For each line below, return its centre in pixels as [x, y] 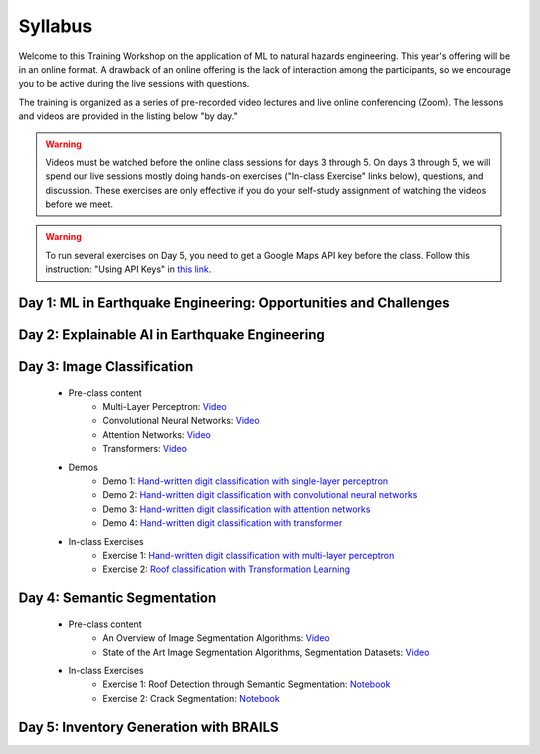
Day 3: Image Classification [106, 366]
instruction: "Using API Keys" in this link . [128, 269]
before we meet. [79, 204]
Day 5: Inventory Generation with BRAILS [148, 726]
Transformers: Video [144, 449]
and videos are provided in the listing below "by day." [128, 116]
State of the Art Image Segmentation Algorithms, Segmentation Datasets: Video [266, 652]
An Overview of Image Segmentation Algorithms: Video [216, 638]
